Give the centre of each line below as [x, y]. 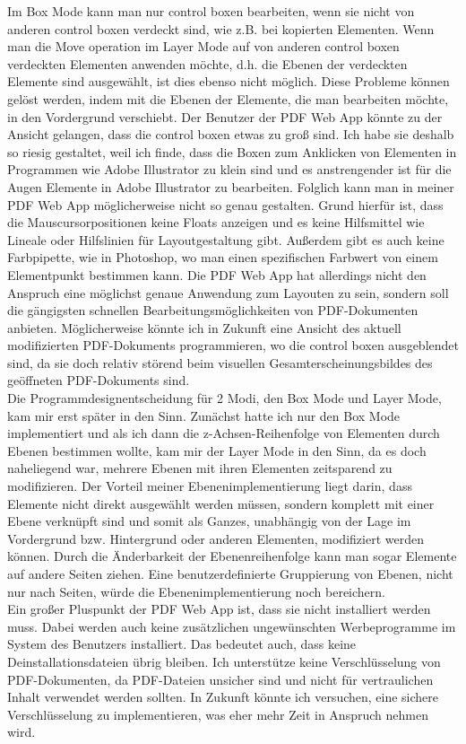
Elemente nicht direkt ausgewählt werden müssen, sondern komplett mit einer [221, 503]
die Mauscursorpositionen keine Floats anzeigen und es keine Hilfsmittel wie [216, 222]
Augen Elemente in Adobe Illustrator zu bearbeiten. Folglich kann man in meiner [231, 186]
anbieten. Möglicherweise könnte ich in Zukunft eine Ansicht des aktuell [204, 327]
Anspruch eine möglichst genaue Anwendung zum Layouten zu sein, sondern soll [228, 292]
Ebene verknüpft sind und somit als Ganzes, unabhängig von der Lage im [209, 521]
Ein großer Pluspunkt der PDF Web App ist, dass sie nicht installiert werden [219, 609]
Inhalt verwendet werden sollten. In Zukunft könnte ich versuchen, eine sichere [223, 697]
